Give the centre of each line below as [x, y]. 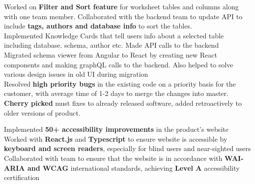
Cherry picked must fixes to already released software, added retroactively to [123, 103]
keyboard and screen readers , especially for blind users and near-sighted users [127, 148]
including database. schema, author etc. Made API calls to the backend [112, 45]
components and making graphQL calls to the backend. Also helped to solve [119, 64]
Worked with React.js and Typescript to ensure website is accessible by [116, 138]
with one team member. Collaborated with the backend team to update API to [123, 16]
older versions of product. [42, 112]
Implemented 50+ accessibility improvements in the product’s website [116, 129]
